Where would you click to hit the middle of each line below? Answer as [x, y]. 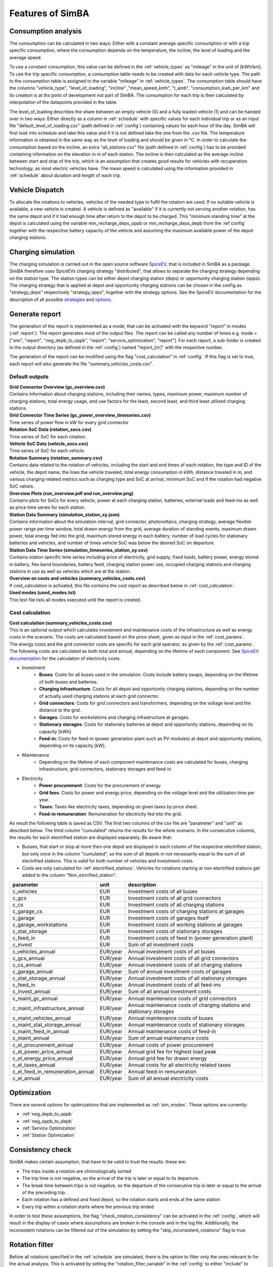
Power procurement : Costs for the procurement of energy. [100, 786]
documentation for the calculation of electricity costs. [65, 658]
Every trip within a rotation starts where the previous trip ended [88, 1207]
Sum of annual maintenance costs [169, 1038]
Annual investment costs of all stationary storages [188, 978]
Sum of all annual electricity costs [168, 1078]
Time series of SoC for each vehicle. [47, 451]
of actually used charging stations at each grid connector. [99, 696]
